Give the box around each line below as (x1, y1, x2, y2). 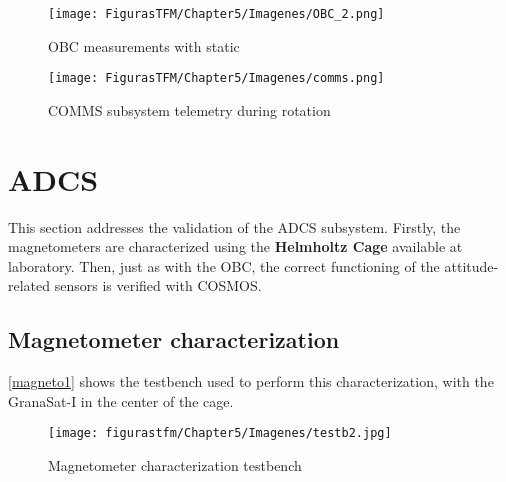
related (8, 275, 51, 296)
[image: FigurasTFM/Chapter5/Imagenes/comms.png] (48, 71, 385, 86)
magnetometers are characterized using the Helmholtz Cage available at (8, 236, 463, 257)
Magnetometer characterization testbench (48, 455, 302, 476)
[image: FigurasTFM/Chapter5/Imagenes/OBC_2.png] (48, 7, 385, 21)
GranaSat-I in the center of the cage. (8, 390, 234, 411)
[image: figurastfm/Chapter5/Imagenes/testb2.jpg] (48, 426, 392, 441)
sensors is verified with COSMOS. (54, 275, 262, 296)
